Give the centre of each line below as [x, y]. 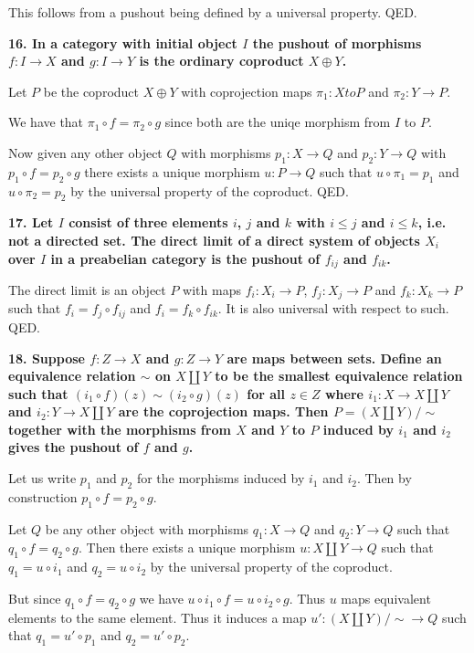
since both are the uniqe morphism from [278, 122]
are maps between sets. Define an [334, 358]
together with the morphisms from [120, 429]
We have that [46, 122]
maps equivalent [386, 599]
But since [35, 599]
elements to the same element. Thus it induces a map [158, 617]
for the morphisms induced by [221, 478]
